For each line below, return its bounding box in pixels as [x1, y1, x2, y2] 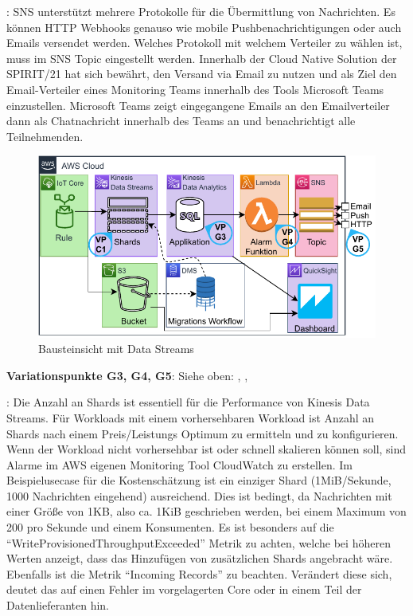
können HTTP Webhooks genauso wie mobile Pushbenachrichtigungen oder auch [6, 18, 402, 35]
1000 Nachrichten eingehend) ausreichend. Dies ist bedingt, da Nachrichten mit [6, 487, 392, 504]
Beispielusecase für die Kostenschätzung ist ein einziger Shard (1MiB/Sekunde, [6, 472, 392, 488]
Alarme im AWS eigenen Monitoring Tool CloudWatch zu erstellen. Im [6, 456, 353, 473]
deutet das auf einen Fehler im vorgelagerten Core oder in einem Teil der [6, 581, 362, 598]
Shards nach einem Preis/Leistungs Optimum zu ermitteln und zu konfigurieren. [6, 425, 399, 441]
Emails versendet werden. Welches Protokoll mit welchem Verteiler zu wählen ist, [6, 34, 403, 51]
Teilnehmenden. [6, 128, 84, 144]
